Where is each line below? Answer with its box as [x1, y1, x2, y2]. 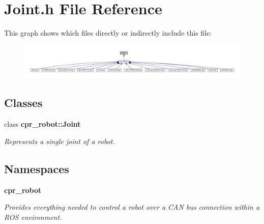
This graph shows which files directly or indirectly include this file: [4, 27, 212, 38]
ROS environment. [4, 211, 62, 222]
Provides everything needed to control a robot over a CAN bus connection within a [4, 202, 260, 212]
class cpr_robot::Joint [4, 119, 81, 129]
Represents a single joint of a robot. [4, 135, 115, 146]
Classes [4, 95, 43, 110]
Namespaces [4, 160, 69, 176]
